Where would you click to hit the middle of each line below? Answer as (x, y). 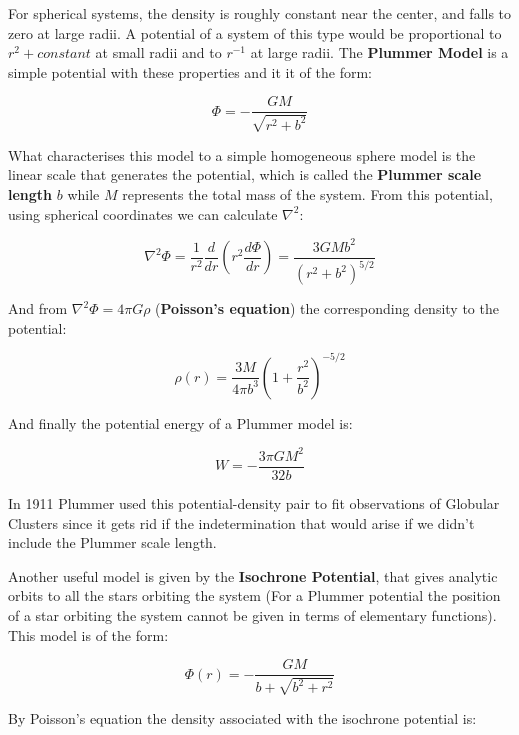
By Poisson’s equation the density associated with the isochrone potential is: (242, 717)
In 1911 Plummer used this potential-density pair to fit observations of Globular (254, 502)
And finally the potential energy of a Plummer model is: (180, 422)
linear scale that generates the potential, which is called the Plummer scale (245, 174)
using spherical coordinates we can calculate (143, 213)
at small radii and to (158, 52)
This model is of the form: (88, 634)
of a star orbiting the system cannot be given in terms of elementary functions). (252, 614)
